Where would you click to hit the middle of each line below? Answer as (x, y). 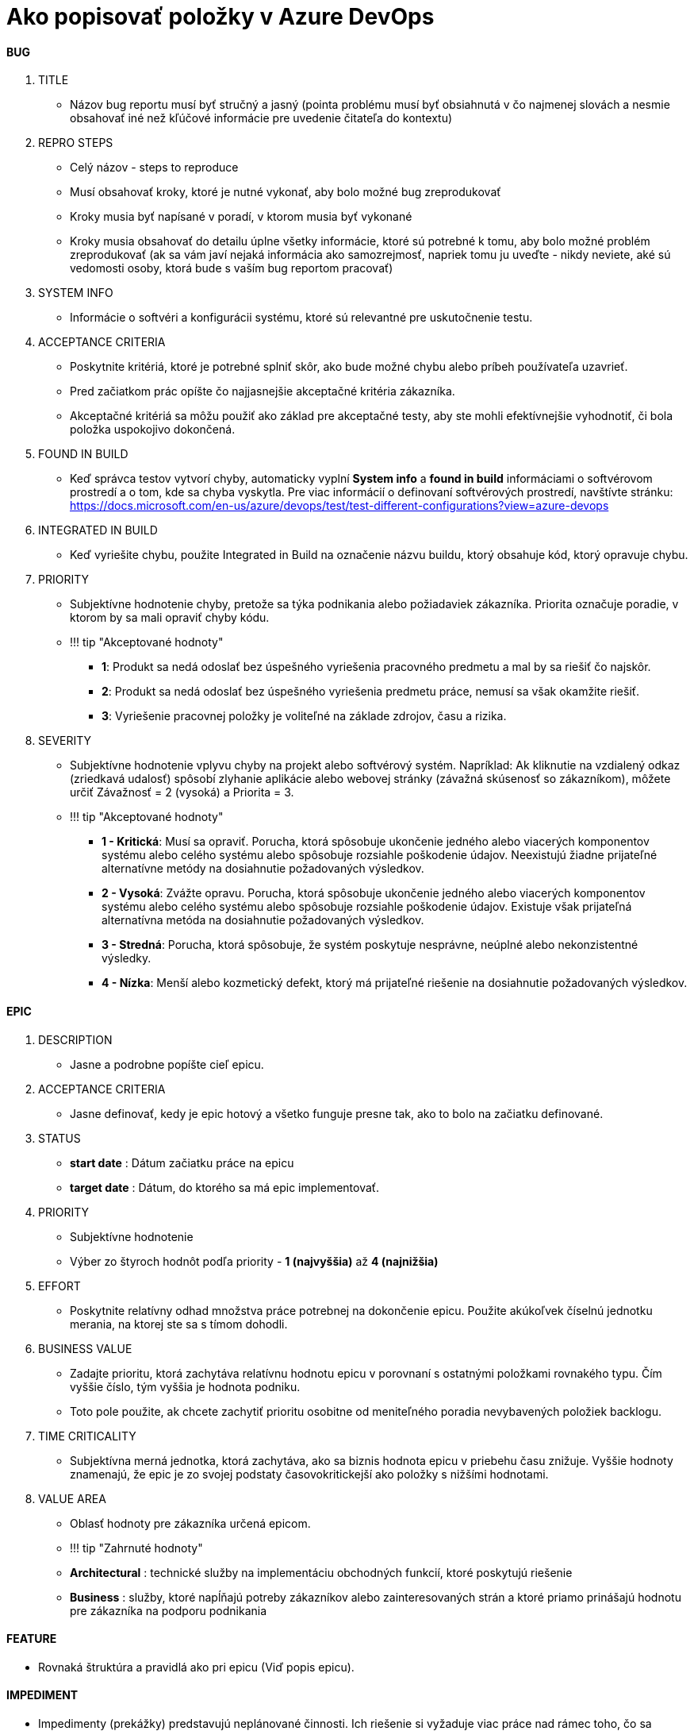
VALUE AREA (72, 1498)
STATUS (59, 1138)
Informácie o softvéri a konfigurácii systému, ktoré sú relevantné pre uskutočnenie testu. (301, 318)
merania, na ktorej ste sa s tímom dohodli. (179, 1324)
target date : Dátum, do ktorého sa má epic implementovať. (225, 1187)
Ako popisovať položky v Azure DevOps (220, 17)
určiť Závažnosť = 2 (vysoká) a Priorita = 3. (182, 792)
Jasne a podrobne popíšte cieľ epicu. (167, 1064)
